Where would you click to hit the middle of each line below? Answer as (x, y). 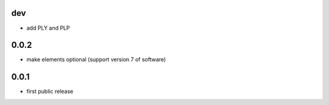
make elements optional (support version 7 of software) (96, 59)
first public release (50, 92)
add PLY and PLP (48, 28)
